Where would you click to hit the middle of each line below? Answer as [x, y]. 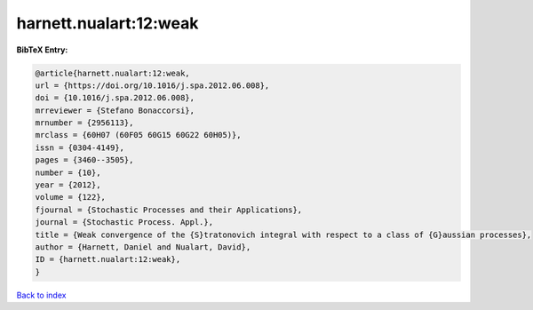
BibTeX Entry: [42, 50]
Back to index [41, 295]
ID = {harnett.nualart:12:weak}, [108, 259]
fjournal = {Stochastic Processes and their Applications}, [169, 210]
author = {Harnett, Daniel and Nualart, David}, [143, 247]
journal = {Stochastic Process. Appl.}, [124, 223]
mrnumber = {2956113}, [84, 123]
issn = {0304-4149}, [80, 147]
